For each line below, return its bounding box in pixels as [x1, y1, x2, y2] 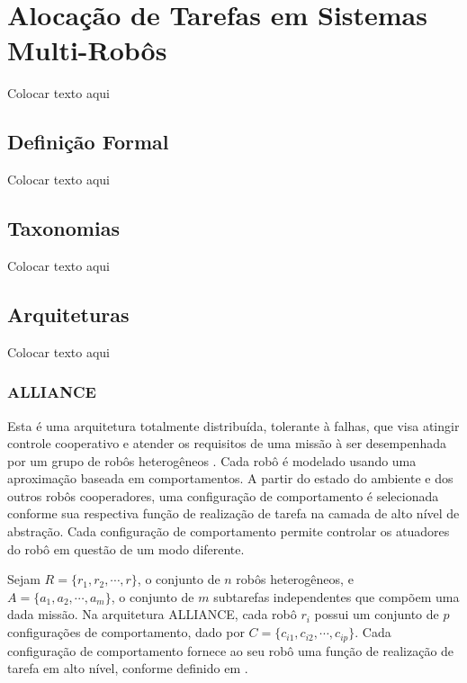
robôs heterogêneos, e [236, 570, 354, 589]
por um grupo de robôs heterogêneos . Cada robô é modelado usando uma [7, 451, 417, 470]
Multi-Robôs [7, 31, 167, 68]
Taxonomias [7, 214, 120, 242]
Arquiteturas [7, 300, 130, 328]
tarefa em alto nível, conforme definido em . [7, 659, 248, 678]
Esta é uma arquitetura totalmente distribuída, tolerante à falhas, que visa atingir [7, 416, 460, 435]
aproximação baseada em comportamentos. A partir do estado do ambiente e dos [7, 469, 454, 488]
